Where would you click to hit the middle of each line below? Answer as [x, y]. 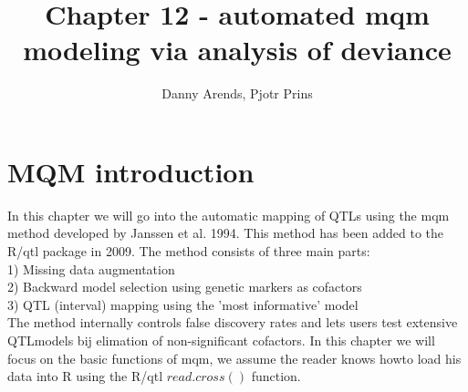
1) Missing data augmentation [91, 268]
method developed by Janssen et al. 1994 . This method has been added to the [226, 233]
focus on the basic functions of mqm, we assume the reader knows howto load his [234, 358]
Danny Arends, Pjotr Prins [237, 93]
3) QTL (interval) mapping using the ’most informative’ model [183, 304]
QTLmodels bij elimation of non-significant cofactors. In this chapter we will [221, 340]
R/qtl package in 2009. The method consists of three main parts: [189, 251]
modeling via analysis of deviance [237, 50]
